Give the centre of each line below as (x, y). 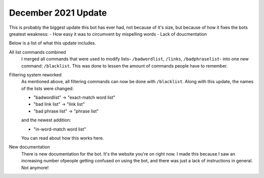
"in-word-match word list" (60, 129)
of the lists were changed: (47, 89)
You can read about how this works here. (63, 138)
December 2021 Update (58, 13)
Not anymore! (35, 167)
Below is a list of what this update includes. (53, 43)
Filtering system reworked (35, 75)
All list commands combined (37, 52)
